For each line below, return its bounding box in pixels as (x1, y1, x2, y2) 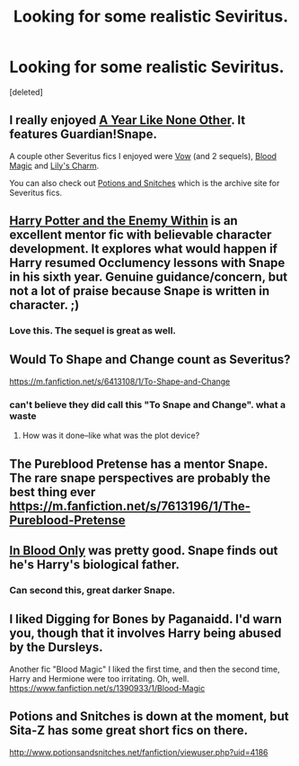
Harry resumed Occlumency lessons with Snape (9, 255, 286, 271)
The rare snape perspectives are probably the (9, 470, 271, 485)
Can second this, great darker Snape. (9, 583, 176, 596)
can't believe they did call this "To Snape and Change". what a (9, 398, 286, 411)
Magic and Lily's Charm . (9, 160, 100, 171)
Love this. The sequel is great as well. (9, 325, 177, 337)
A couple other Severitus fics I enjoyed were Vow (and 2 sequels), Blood (9, 150, 277, 161)
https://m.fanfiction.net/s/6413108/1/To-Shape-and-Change (9, 376, 231, 387)
